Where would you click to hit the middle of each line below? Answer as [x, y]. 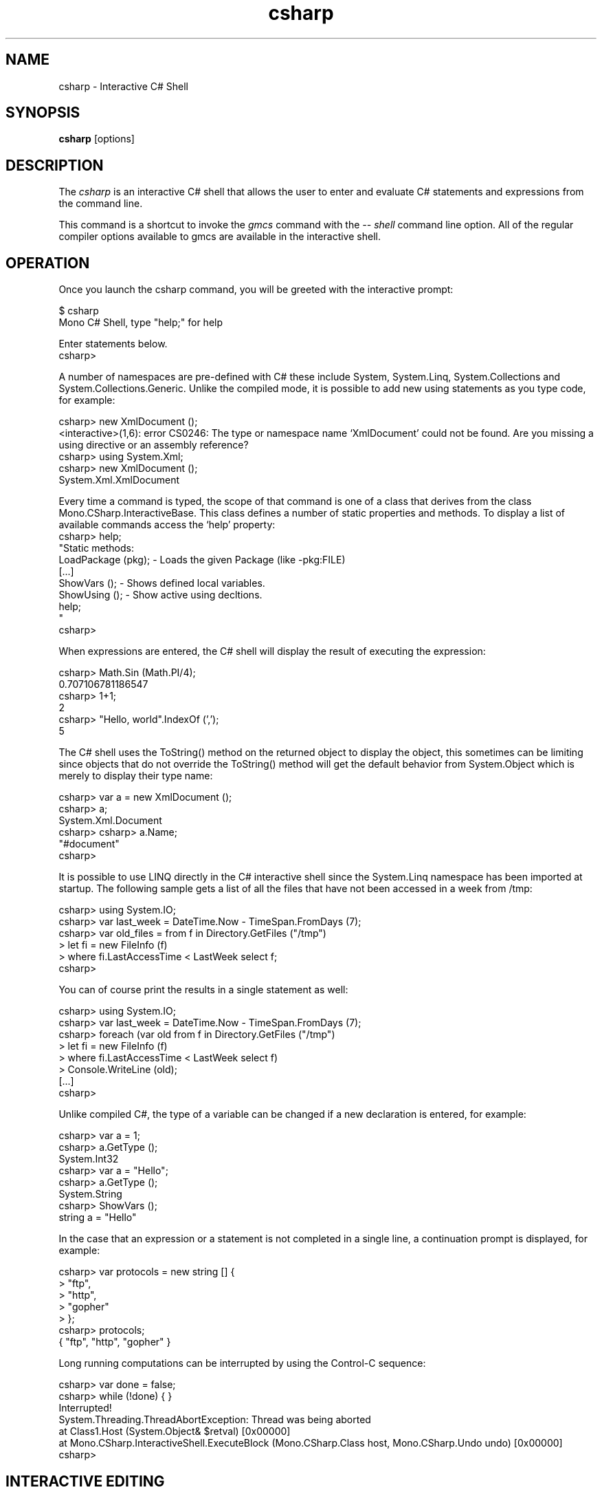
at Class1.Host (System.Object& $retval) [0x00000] [175, 1431]
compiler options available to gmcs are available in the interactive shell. [220, 237]
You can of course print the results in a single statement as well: [203, 990]
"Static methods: [96, 548]
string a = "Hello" [98, 1218]
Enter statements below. [113, 344]
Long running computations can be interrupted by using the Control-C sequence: [242, 1363]
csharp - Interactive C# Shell [123, 86]
